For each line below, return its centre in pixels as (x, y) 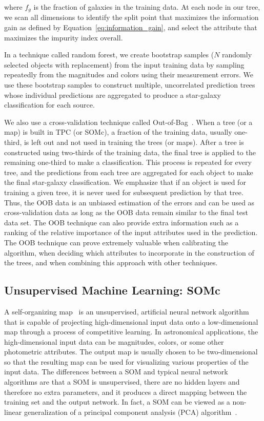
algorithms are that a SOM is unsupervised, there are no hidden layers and (122, 382)
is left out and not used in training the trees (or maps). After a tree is (134, 142)
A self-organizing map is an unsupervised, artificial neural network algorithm (127, 311)
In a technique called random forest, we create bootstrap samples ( (109, 55)
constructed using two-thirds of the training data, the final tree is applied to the (130, 152)
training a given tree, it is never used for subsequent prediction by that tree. (124, 192)
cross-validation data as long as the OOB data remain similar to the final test (126, 212)
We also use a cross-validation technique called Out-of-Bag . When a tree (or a (128, 122)
